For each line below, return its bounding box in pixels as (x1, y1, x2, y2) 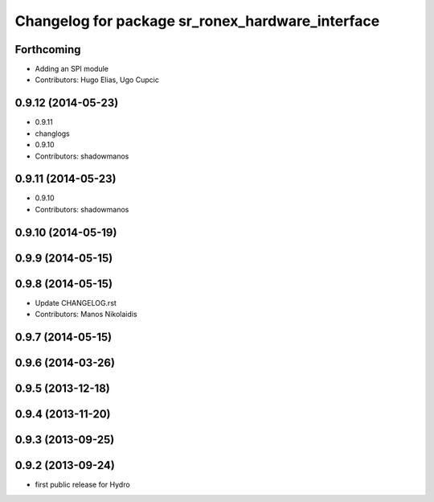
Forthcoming (14, 43, 81, 56)
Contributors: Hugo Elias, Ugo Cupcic (35, 75, 160, 84)
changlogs (35, 129, 70, 138)
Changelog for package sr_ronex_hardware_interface (14, 12, 380, 30)
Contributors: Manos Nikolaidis (35, 310, 137, 319)
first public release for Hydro (35, 479, 130, 490)
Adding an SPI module (35, 64, 108, 74)
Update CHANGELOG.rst (35, 298, 117, 307)
